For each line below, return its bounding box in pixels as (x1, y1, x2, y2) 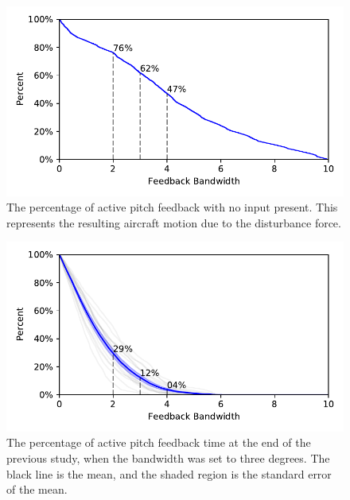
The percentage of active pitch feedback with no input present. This (6, 199, 338, 215)
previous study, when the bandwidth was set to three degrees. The (6, 449, 330, 466)
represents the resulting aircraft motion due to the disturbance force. (6, 214, 341, 231)
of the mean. (6, 481, 68, 498)
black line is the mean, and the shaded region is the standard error (6, 465, 332, 482)
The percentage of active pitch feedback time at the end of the (6, 434, 311, 451)
